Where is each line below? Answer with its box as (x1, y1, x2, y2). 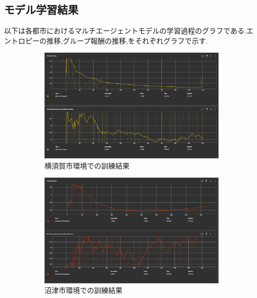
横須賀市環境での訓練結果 (45, 160, 130, 171)
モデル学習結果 (4, 2, 78, 17)
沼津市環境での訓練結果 (45, 285, 122, 295)
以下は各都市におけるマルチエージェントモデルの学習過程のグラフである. (4, 25, 246, 36)
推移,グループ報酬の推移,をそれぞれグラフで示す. (46, 35, 208, 46)
